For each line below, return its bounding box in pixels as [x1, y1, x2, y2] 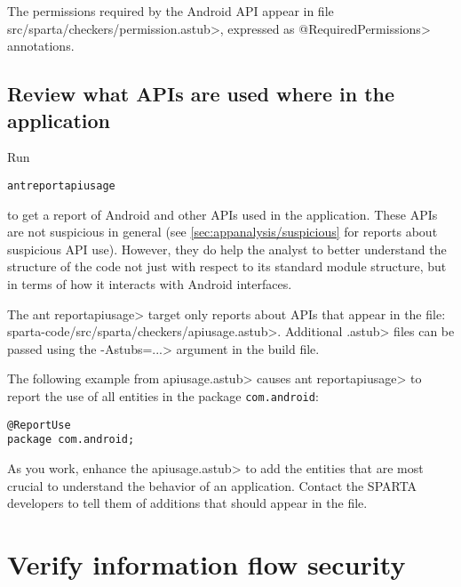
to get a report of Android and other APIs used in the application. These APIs [7, 205, 438, 223]
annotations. [7, 36, 75, 55]
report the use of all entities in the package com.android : [7, 386, 319, 405]
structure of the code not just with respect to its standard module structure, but [7, 257, 447, 276]
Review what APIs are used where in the [7, 80, 395, 108]
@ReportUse [7, 418, 71, 431]
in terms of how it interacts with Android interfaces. [7, 275, 292, 293]
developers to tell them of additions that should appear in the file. [7, 494, 368, 512]
